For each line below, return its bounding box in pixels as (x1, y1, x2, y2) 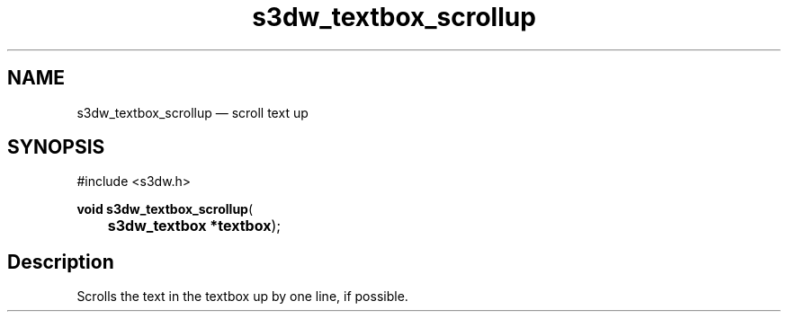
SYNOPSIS (7, 136, 105, 159)
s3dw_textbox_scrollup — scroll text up (76, 104, 309, 120)
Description (7, 250, 114, 273)
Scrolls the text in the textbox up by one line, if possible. (76, 288, 408, 305)
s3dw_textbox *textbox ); (107, 217, 282, 235)
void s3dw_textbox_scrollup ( (76, 201, 254, 217)
